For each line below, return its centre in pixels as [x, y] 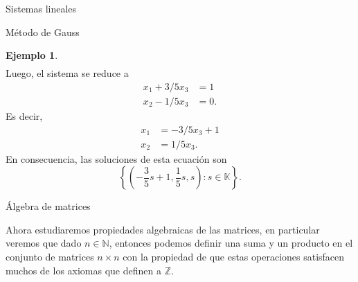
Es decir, [24, 115]
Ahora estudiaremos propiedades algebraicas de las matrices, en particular [163, 229]
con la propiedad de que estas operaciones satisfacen [234, 256]
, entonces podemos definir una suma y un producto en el [231, 243]
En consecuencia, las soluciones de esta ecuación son [116, 158]
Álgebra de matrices [48, 206]
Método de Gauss [43, 32]
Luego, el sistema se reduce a [67, 73]
